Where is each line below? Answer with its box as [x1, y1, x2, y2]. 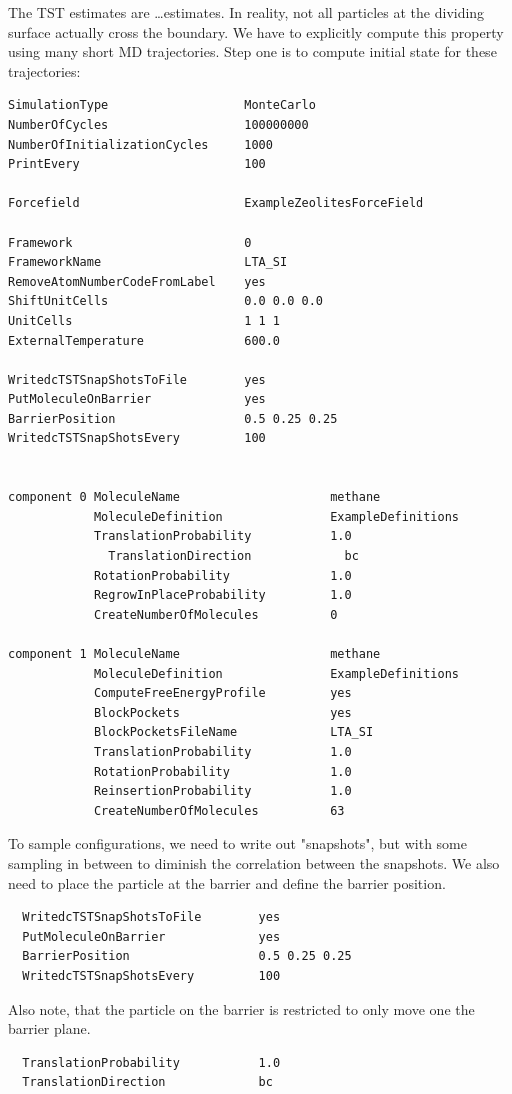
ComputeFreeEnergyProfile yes [93, 686, 352, 701]
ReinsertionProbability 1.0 [93, 784, 352, 799]
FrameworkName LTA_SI [8, 255, 288, 270]
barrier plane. [8, 1018, 91, 1039]
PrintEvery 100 [8, 157, 266, 172]
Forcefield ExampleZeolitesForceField [8, 196, 424, 211]
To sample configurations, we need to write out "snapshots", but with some [8, 833, 467, 854]
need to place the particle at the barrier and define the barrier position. [8, 872, 446, 893]
